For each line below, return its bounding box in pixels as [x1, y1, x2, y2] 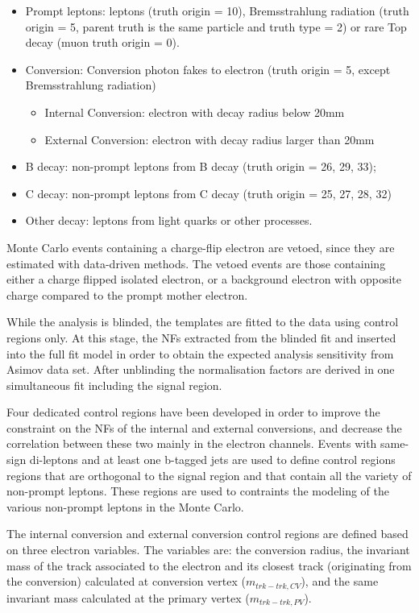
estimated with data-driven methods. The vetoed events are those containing [6, 255, 386, 271]
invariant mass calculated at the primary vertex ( [6, 589, 250, 606]
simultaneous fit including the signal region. [6, 376, 222, 393]
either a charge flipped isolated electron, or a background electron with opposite [6, 271, 402, 288]
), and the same [301, 573, 379, 590]
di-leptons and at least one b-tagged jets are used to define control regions [29, 451, 396, 468]
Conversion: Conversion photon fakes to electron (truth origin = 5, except [25, 60, 391, 77]
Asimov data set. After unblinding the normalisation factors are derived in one [6, 361, 395, 378]
